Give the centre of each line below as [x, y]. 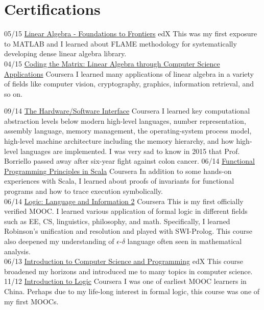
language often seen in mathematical [185, 241]
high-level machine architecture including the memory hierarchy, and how [119, 141]
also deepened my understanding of [59, 241]
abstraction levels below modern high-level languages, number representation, [125, 120]
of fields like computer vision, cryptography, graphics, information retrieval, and [129, 84]
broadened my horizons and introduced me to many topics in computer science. [128, 271]
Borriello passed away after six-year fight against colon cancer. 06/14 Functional [129, 161]
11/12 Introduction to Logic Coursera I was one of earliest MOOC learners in [125, 281]
